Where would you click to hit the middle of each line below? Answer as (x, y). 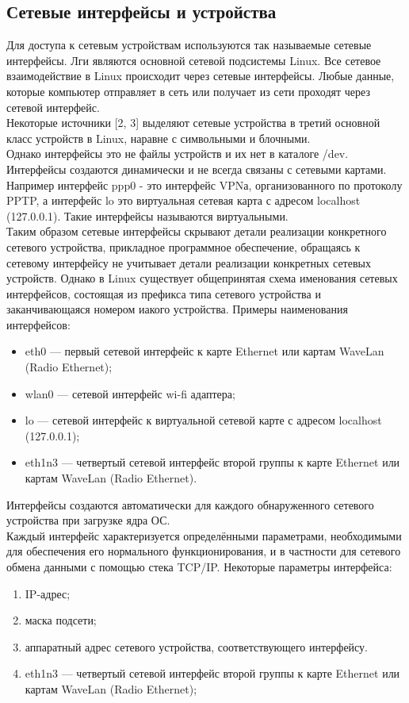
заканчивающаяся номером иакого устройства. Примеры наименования (177, 309)
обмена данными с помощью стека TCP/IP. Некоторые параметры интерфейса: (199, 567)
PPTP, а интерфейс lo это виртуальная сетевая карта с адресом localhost (183, 200)
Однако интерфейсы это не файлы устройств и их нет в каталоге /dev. (178, 154)
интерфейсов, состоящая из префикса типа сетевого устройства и (164, 293)
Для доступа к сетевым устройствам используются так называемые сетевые (189, 45)
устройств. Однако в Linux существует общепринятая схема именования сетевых (202, 278)
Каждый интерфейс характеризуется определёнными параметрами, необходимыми (204, 535)
